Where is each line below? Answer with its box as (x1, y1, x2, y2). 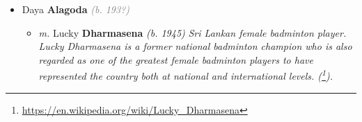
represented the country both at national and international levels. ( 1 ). (38, 67, 333, 83)
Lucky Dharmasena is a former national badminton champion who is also (38, 39, 352, 53)
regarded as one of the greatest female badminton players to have (38, 52, 313, 67)
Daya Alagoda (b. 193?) (22, 2, 130, 16)
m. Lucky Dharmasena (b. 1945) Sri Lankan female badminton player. (38, 25, 347, 40)
